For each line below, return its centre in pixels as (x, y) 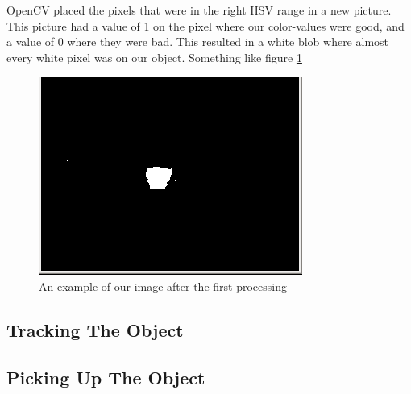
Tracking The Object (95, 329)
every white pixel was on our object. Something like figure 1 (154, 57)
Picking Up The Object (106, 377)
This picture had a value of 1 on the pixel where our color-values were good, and (205, 25)
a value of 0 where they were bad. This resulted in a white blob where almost (198, 41)
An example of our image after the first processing (163, 286)
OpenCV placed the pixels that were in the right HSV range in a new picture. (199, 10)
